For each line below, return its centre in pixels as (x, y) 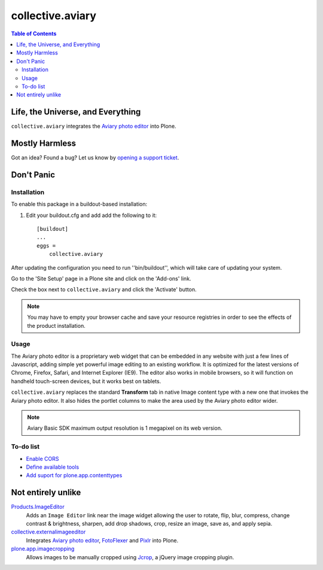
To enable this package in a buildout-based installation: (79, 204)
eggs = (46, 245)
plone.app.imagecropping (43, 549)
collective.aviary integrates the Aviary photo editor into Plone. (94, 126)
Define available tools (53, 467)
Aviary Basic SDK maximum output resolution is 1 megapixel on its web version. (125, 428)
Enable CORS (42, 459)
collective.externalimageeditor (48, 532)
